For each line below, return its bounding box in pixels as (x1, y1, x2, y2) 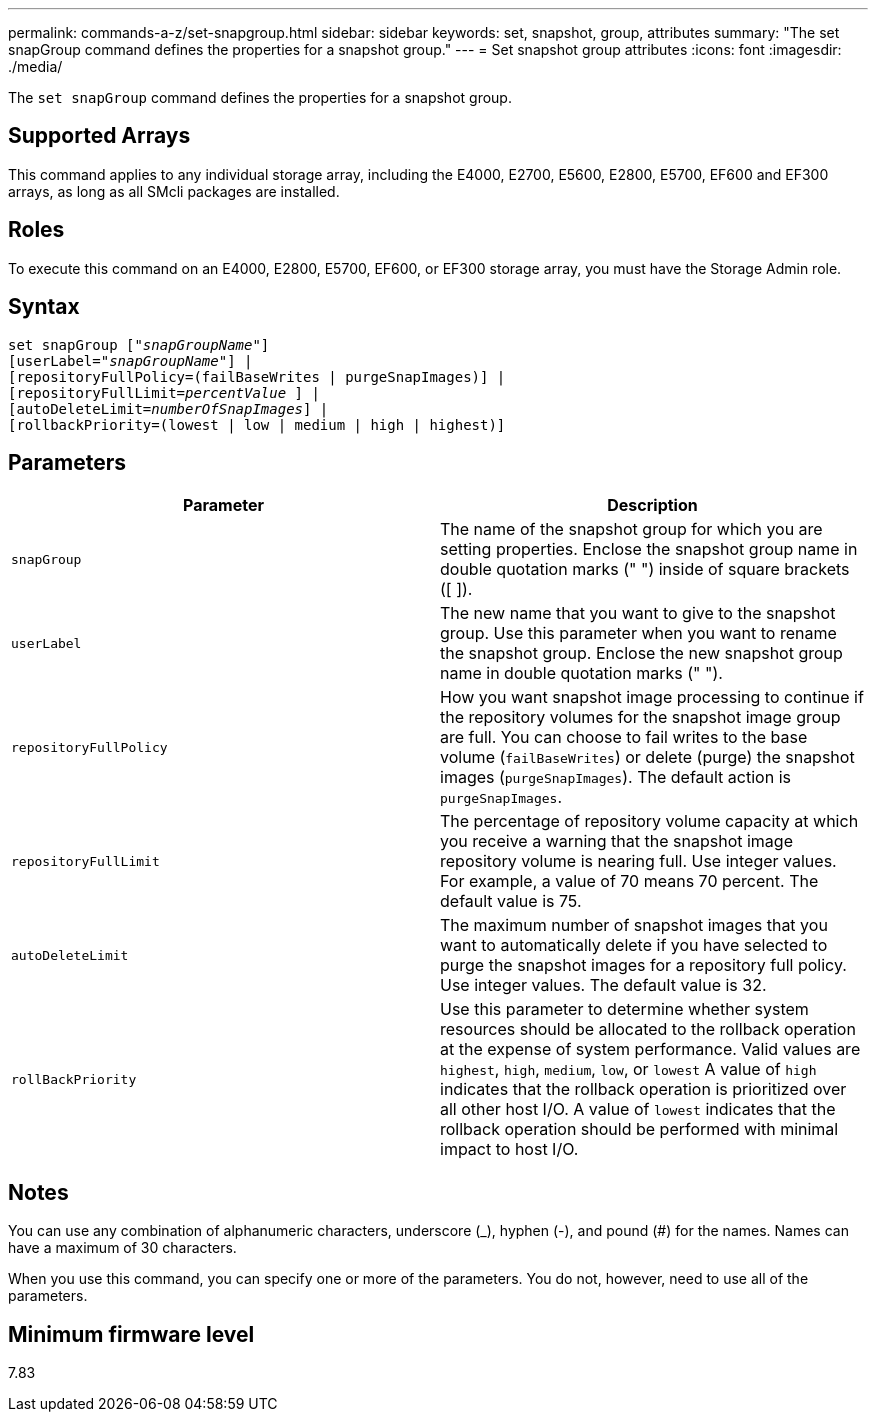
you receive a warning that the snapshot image (440, 831, 793, 852)
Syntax (8, 294, 80, 320)
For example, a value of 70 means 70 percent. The (440, 871, 819, 892)
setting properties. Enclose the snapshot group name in (440, 539, 858, 560)
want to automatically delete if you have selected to (440, 935, 828, 956)
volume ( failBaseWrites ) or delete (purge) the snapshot (440, 747, 855, 768)
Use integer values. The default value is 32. (440, 975, 767, 996)
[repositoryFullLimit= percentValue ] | (8, 384, 320, 401)
